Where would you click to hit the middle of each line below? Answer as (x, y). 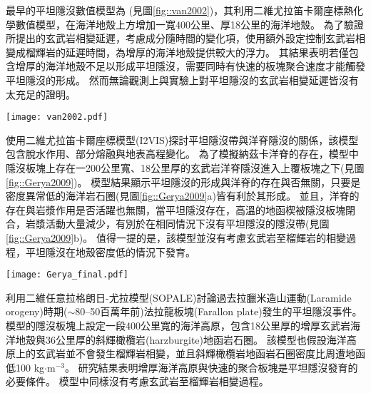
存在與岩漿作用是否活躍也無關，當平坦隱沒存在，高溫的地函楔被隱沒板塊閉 (181, 209)
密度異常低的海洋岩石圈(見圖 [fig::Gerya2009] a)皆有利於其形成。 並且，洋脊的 (183, 196)
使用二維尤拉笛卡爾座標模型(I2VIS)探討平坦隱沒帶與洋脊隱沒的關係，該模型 (182, 139)
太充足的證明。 (41, 94)
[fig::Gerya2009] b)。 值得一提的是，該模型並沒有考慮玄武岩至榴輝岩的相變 (176, 237)
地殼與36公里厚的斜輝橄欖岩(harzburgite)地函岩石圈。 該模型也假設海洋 (181, 339)
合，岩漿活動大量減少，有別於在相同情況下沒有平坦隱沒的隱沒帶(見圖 (168, 224)
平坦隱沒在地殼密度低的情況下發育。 (110, 251)
